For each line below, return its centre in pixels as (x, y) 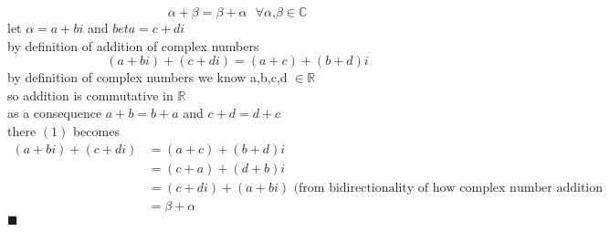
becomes (96, 130)
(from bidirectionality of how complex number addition (448, 188)
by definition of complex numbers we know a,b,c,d (147, 77)
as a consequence (55, 113)
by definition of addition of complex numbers (133, 45)
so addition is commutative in (90, 95)
